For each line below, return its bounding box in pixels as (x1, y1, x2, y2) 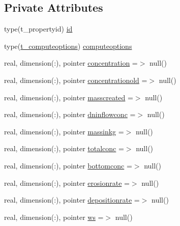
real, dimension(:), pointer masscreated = (4, 92, 133, 102)
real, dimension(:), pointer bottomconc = (4, 160, 132, 171)
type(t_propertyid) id (4, 23, 73, 34)
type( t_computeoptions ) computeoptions (4, 40, 132, 51)
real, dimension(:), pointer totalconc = (4, 143, 124, 154)
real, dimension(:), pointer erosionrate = (4, 177, 130, 188)
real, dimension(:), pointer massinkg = (4, 126, 124, 136)
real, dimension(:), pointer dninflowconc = (4, 109, 136, 120)
